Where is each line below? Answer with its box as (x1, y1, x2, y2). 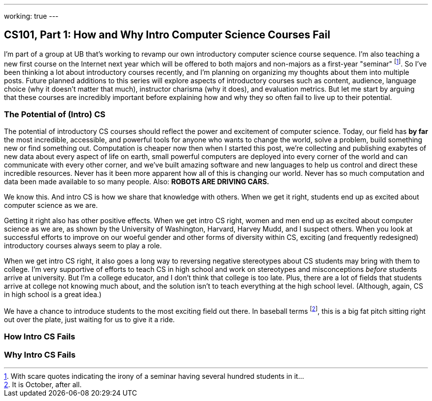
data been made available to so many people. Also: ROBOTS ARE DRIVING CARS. (4, 177, 269, 186)
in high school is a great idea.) (4, 290, 102, 299)
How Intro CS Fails (4, 332, 75, 342)
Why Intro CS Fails (4, 349, 76, 360)
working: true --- (4, 12, 59, 20)
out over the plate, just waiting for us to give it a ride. (4, 315, 175, 324)
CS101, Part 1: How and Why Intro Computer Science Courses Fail (4, 29, 330, 41)
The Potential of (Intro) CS (4, 109, 106, 119)
